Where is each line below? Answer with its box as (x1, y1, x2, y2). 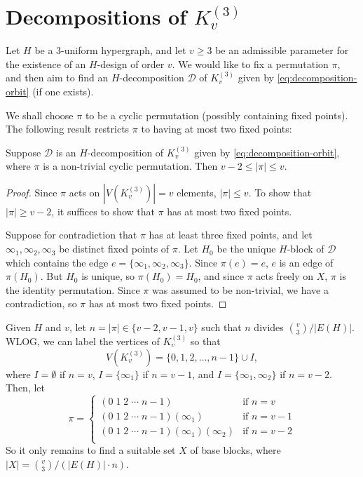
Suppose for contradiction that (6, 227, 137, 242)
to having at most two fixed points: (141, 121, 292, 136)
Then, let (6, 380, 45, 395)
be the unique (217, 241, 276, 256)
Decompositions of (6, 2, 187, 31)
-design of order (97, 56, 165, 71)
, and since (198, 269, 244, 283)
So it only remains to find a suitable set (6, 443, 176, 457)
